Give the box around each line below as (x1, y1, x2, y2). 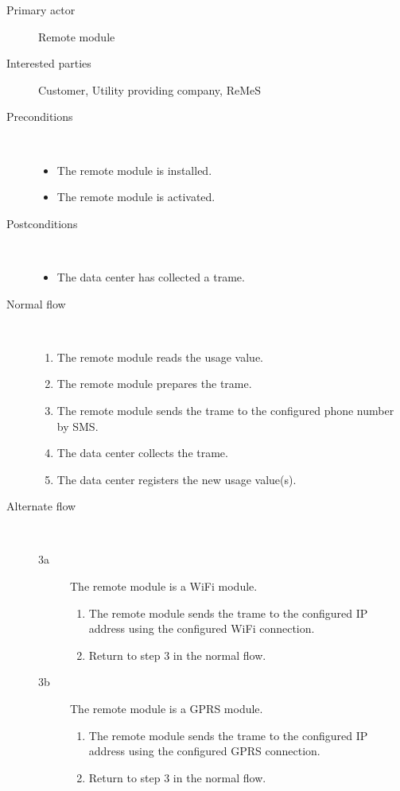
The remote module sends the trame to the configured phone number (56, 401, 394, 418)
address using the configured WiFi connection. (88, 620, 315, 637)
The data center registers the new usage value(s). (56, 471, 297, 487)
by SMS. (56, 417, 99, 434)
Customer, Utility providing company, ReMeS (38, 81, 261, 98)
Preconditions (6, 108, 73, 125)
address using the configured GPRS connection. (88, 743, 320, 759)
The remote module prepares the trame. (56, 375, 252, 392)
